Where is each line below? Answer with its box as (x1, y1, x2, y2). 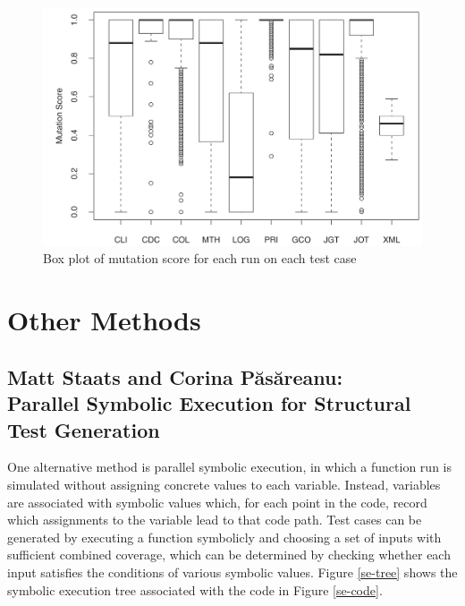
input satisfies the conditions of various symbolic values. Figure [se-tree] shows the (7, 562, 458, 581)
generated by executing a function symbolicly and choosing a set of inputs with (7, 527, 442, 546)
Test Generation (7, 415, 160, 443)
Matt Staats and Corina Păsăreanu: (7, 363, 343, 390)
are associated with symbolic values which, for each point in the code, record (7, 492, 427, 511)
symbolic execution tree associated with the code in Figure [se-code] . (7, 580, 383, 599)
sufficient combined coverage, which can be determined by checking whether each (7, 545, 451, 564)
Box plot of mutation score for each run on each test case (43, 249, 357, 268)
